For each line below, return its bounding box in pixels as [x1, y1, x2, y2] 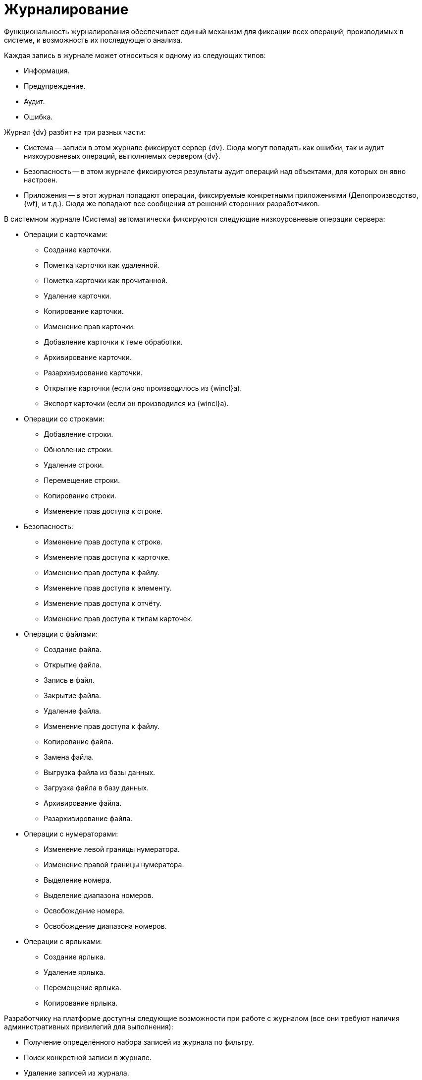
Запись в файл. [44, 675, 95, 684]
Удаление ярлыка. [44, 967, 105, 976]
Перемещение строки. [44, 476, 120, 484]
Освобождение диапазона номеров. [44, 921, 167, 930]
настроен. [24, 175, 58, 184]
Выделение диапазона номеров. [44, 891, 154, 900]
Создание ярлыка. [44, 952, 105, 961]
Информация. [24, 66, 70, 75]
